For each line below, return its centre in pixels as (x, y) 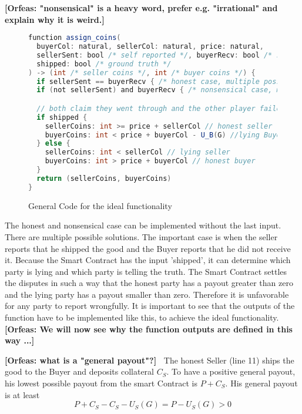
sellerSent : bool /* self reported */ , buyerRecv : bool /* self (165, 55)
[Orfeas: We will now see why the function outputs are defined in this (149, 329)
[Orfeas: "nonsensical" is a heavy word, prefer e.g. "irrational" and (141, 8)
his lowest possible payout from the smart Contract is (101, 383)
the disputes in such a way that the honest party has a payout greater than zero (149, 283)
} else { (53, 144)
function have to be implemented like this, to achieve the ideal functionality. (142, 317)
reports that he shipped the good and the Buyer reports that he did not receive (148, 248)
